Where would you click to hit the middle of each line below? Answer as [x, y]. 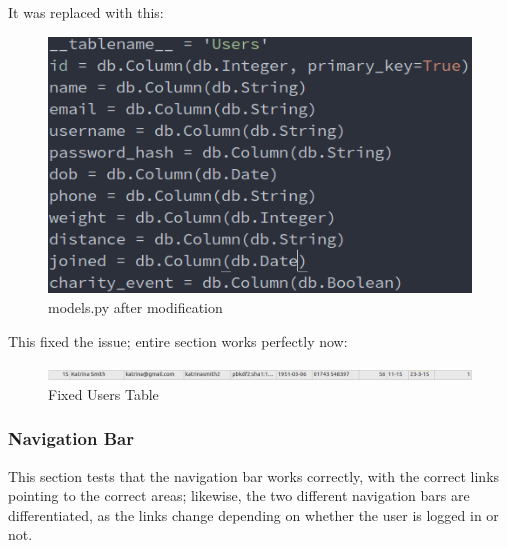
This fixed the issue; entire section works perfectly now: [178, 340]
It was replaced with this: [86, 12]
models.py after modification [135, 307]
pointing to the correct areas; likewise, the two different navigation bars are [239, 495]
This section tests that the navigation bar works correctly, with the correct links [254, 475]
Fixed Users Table [103, 393]
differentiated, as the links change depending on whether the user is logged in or [253, 514]
